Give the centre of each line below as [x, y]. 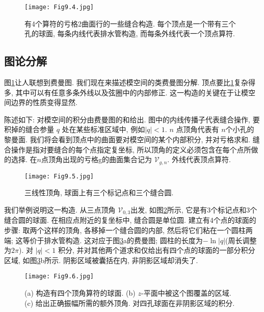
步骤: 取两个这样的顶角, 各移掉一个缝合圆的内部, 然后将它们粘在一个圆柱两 [128, 230]
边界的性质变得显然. [44, 102]
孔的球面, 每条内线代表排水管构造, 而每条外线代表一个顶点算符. [130, 33]
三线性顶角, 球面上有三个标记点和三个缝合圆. [99, 192]
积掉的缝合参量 [29, 129]
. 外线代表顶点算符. [199, 159]
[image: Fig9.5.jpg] [59, 176]
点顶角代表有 [197, 129]
